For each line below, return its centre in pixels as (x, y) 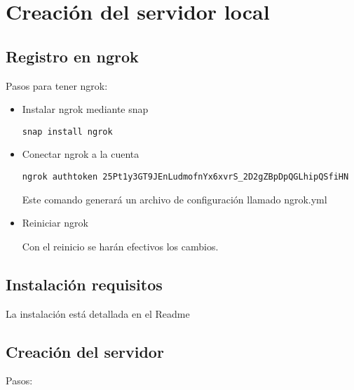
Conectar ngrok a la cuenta (81, 154)
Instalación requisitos (84, 284)
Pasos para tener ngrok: (57, 85)
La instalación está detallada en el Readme (98, 313)
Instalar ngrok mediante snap (85, 109)
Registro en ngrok (72, 56)
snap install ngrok (67, 132)
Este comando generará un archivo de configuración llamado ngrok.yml (175, 199)
